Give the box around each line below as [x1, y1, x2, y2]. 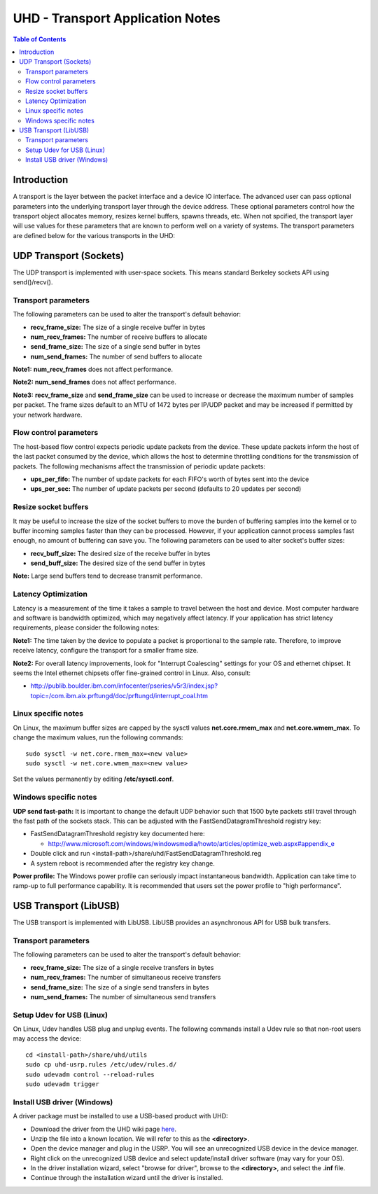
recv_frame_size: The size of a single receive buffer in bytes [30, 323, 206, 331]
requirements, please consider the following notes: [13, 623, 160, 632]
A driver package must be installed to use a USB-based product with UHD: [13, 1112, 228, 1120]
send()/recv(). [13, 278, 53, 286]
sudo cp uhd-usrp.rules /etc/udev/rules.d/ [25, 1061, 177, 1069]
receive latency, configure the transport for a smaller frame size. [13, 646, 199, 655]
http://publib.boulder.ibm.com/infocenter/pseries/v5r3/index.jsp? [30, 681, 218, 690]
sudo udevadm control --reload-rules [25, 1070, 155, 1078]
